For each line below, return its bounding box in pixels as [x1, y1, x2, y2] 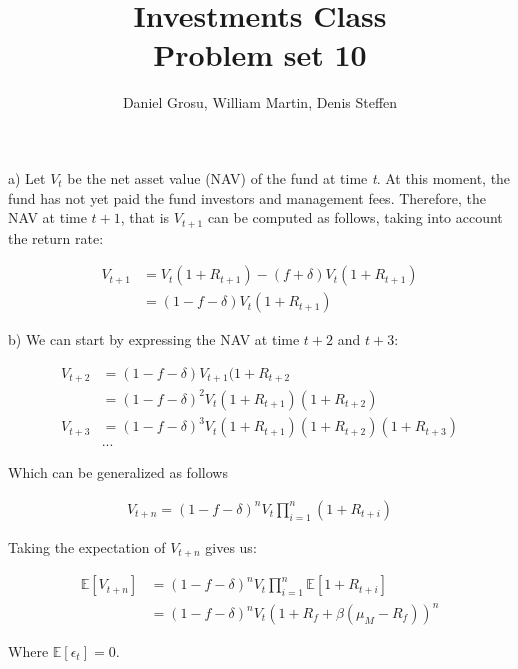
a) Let [8, 167, 46, 188]
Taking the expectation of [8, 537, 166, 557]
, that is [120, 207, 170, 228]
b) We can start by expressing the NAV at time [8, 329, 300, 350]
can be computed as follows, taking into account [207, 207, 503, 228]
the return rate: [8, 227, 104, 248]
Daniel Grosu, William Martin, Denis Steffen [122, 92, 398, 113]
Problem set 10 [153, 34, 367, 75]
